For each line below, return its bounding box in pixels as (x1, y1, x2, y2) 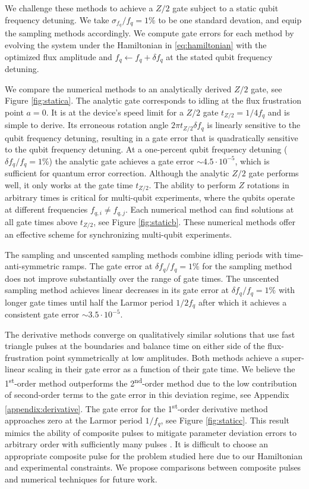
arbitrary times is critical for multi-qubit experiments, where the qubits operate (5, 191, 295, 204)
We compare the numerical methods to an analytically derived (5, 82, 232, 95)
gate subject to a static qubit (172, 2, 279, 14)
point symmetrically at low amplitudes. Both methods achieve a (46, 351, 279, 363)
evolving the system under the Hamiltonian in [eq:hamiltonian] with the (5, 39, 267, 51)
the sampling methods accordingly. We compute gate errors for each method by (5, 27, 294, 39)
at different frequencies (5, 203, 88, 216)
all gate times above (5, 215, 78, 228)
